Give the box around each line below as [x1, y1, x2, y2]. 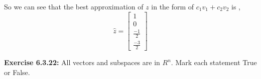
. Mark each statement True [171, 57, 257, 68]
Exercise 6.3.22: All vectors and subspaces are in [4, 57, 160, 68]
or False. [4, 67, 30, 77]
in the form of [151, 1, 194, 11]
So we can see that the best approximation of [4, 1, 144, 11]
